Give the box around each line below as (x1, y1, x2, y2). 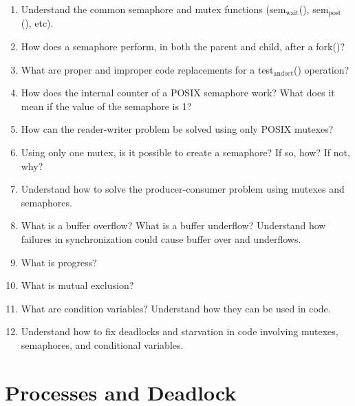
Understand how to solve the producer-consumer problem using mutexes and (21, 182, 345, 196)
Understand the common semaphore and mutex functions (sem (21, 2, 286, 16)
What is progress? (21, 255, 97, 269)
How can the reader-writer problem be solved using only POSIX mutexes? (21, 122, 334, 136)
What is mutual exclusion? (21, 278, 134, 292)
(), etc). (21, 16, 54, 30)
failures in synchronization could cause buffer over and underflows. (21, 231, 301, 246)
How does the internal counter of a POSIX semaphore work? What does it (21, 85, 335, 100)
